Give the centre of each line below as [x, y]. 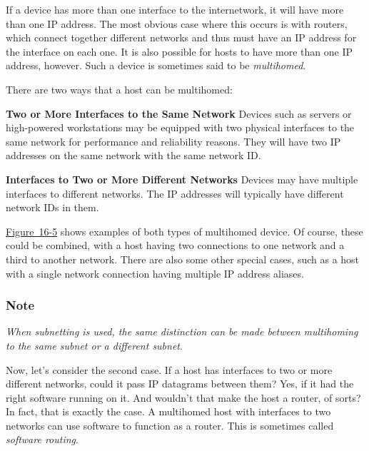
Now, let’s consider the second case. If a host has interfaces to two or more [169, 369]
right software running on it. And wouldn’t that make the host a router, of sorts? [183, 397]
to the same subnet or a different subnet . [94, 345]
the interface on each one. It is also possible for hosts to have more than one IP [180, 51]
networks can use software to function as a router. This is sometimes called [170, 425]
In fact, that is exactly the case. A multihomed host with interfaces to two [168, 411]
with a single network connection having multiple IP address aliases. [155, 273]
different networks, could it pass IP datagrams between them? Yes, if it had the [180, 384]
